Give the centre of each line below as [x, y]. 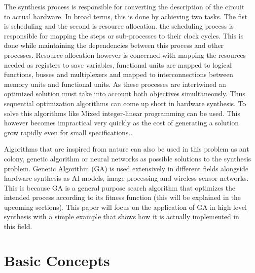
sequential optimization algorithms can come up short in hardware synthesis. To [125, 103]
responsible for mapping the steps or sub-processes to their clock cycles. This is [124, 35]
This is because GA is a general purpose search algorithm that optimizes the [120, 187]
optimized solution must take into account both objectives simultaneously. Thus [125, 94]
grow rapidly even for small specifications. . [68, 132]
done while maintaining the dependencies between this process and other [114, 45]
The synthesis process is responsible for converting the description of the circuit [124, 6]
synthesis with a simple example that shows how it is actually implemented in [122, 216]
